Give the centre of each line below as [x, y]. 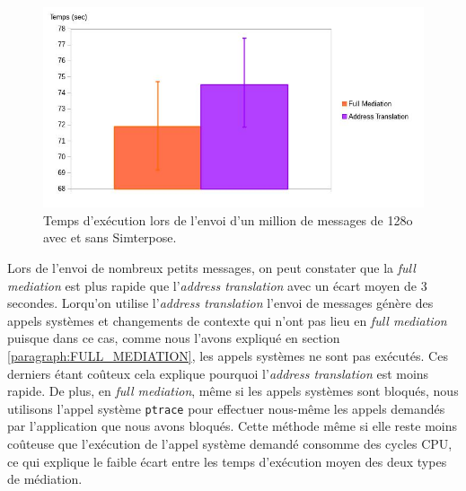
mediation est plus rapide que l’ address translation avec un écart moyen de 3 [217, 285]
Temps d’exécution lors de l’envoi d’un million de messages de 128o [228, 219]
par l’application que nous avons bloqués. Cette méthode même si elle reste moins [232, 426]
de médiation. [45, 479]
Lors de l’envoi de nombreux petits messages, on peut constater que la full [211, 267]
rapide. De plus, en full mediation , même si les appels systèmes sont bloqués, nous [233, 391]
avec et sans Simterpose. [110, 237]
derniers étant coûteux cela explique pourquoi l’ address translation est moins [218, 373]
